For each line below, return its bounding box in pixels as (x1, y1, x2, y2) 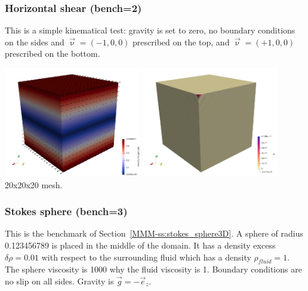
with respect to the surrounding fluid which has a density (41, 250, 251, 263)
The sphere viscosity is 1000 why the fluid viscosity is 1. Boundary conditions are (5, 263, 302, 275)
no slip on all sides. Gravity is (5, 274, 114, 287)
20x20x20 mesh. (5, 178, 63, 191)
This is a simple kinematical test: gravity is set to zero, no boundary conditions (5, 24, 295, 36)
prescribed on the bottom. (5, 47, 100, 60)
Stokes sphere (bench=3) (5, 204, 128, 219)
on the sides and (5, 35, 64, 48)
